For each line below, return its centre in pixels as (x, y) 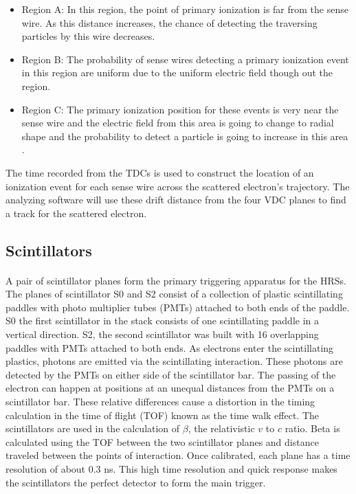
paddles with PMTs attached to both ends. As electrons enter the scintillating (170, 347)
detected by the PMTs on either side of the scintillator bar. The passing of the (171, 374)
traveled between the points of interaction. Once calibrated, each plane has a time (178, 455)
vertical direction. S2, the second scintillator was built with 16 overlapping (162, 334)
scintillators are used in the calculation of (93, 428)
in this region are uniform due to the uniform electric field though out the (177, 72)
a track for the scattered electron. (76, 213)
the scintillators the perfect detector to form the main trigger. (136, 482)
